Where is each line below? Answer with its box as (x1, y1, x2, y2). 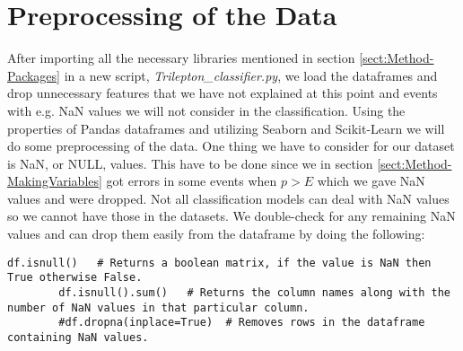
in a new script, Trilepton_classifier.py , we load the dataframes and (64, 66, 438, 84)
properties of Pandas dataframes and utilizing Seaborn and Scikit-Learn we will (7, 118, 445, 137)
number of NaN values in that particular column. (7, 301, 310, 314)
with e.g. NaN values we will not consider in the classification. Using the (7, 101, 406, 119)
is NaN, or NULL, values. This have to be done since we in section (7, 154, 373, 172)
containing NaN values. (7, 330, 149, 344)
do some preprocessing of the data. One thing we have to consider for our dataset (7, 136, 455, 155)
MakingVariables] (7, 171, 102, 190)
